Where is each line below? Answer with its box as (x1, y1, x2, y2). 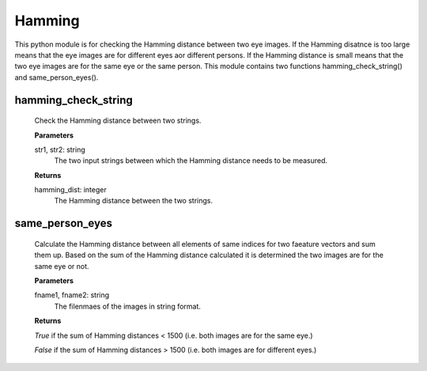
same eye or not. (34, 261, 90, 271)
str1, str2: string (34, 145, 86, 154)
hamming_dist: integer (34, 185, 107, 195)
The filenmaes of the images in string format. (54, 301, 202, 311)
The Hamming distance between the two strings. (54, 196, 213, 206)
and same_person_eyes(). (14, 72, 99, 82)
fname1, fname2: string (34, 290, 110, 300)
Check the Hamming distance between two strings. (34, 115, 202, 126)
